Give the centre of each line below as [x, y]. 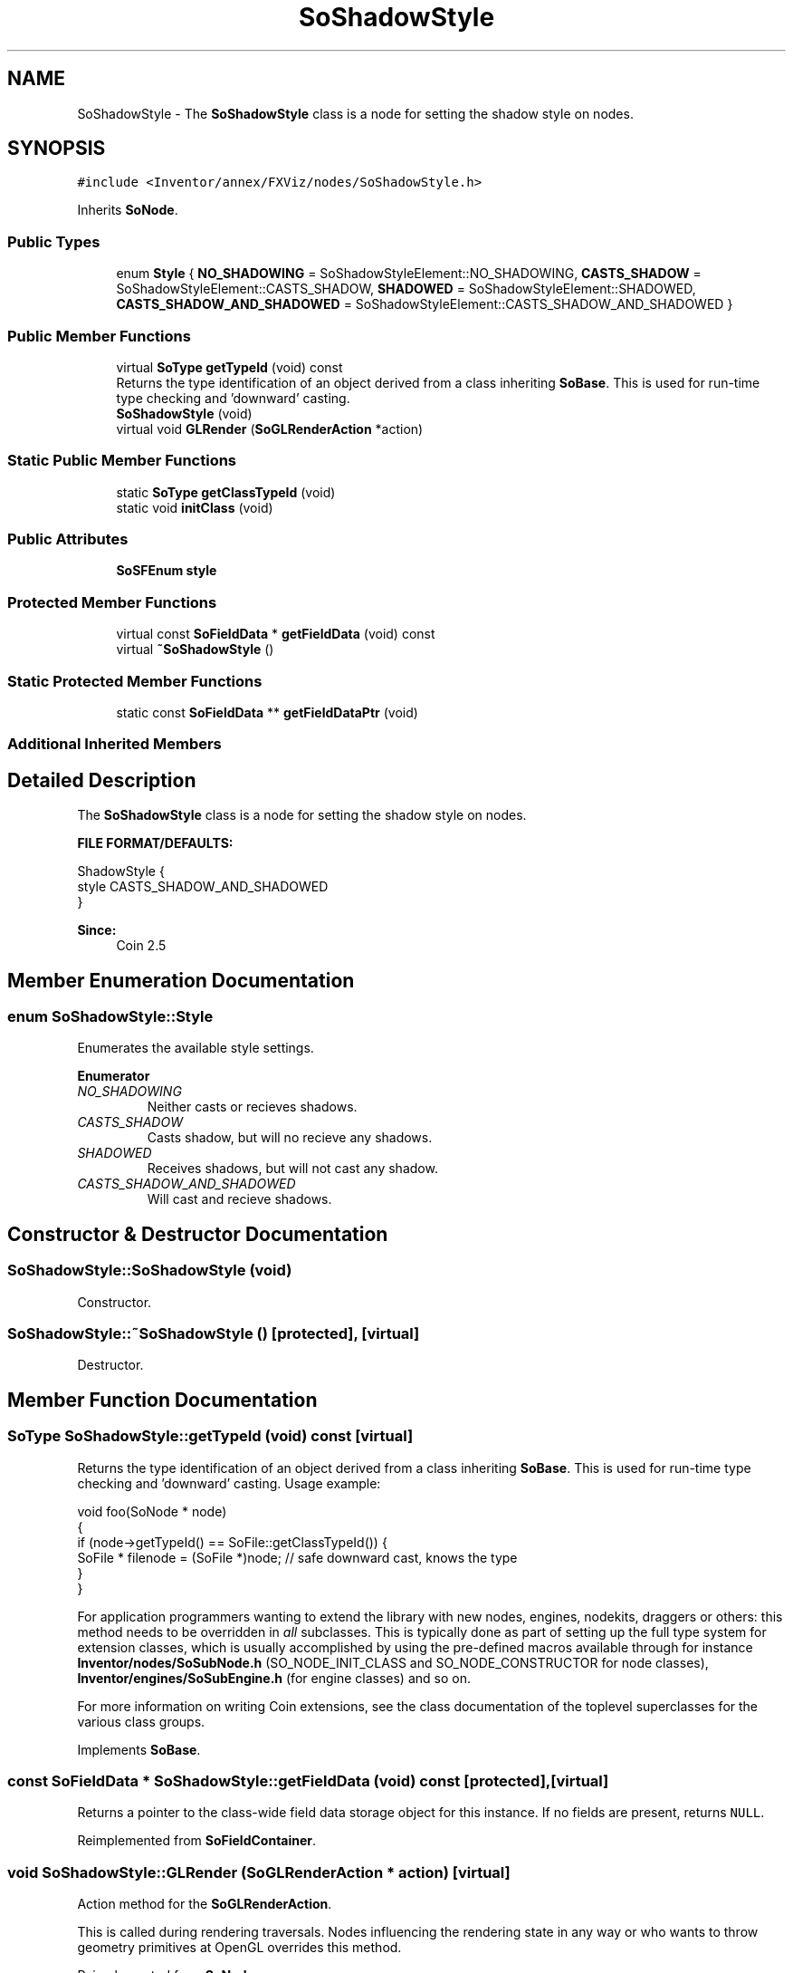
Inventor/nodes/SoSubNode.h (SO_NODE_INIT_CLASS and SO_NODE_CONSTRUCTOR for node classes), [393, 1662]
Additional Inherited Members [115, 744]
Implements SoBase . [139, 1749]
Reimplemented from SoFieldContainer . [197, 1841]
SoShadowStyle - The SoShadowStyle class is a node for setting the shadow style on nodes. [355, 113]
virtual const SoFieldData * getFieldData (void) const [276, 634]
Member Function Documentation [162, 1400]
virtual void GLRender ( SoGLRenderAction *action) [270, 428]
